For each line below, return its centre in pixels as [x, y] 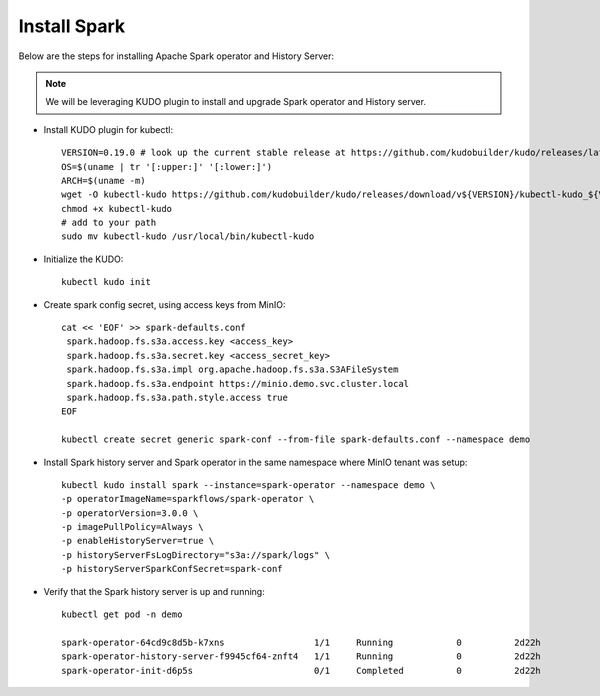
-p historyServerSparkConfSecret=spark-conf [172, 569]
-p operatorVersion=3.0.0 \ [130, 513]
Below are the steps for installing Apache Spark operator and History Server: [176, 56]
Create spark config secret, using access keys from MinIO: [164, 304]
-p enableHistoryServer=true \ [138, 541]
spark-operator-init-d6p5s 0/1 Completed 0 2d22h [301, 670]
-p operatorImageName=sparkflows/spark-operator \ [188, 499]
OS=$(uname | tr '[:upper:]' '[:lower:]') [167, 166]
